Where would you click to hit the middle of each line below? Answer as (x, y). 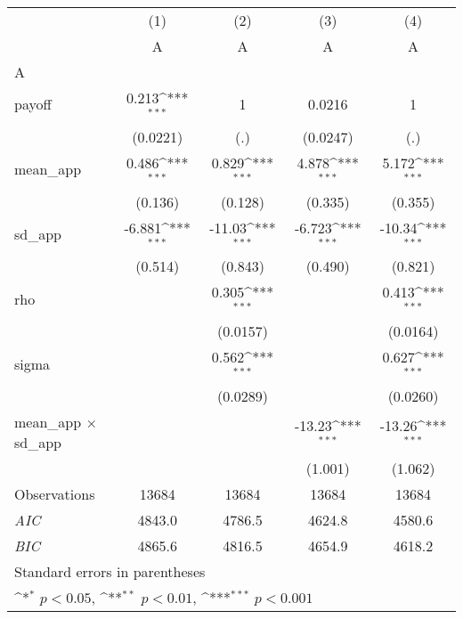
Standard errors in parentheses (110, 571)
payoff (33, 104)
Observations (55, 493)
